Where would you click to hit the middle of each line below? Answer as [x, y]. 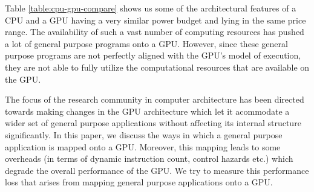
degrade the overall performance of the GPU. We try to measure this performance [157, 170]
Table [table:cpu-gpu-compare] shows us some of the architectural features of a [151, 8]
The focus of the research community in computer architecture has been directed [155, 99]
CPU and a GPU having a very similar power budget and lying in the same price [155, 20]
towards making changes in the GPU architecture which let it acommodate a [147, 111]
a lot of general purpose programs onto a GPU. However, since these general [146, 43]
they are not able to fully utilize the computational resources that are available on [157, 67]
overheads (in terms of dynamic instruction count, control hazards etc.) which [149, 158]
